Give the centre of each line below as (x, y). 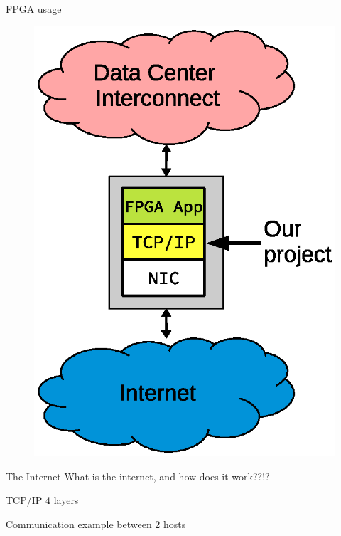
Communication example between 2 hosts (96, 524)
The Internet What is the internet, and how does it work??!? (138, 476)
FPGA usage (34, 9)
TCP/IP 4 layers (42, 500)
